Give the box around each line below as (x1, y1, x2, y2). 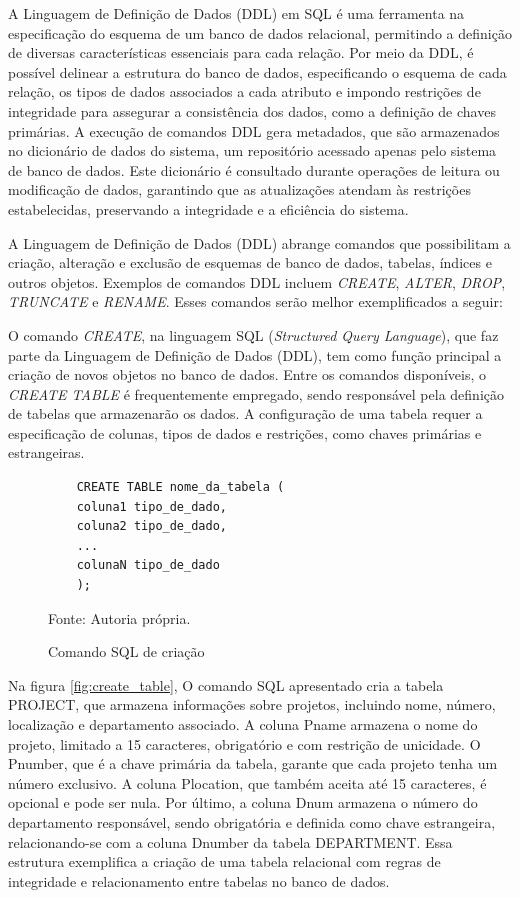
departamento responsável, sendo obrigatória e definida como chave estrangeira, (8, 811, 496, 832)
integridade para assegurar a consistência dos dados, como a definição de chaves (8, 100, 496, 121)
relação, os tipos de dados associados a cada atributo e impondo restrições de (8, 81, 481, 102)
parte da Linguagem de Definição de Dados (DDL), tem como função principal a (8, 344, 502, 365)
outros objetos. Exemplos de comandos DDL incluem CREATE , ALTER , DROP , (8, 271, 506, 292)
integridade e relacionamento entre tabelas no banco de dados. (8, 870, 390, 891)
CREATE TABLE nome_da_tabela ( (76, 480, 285, 495)
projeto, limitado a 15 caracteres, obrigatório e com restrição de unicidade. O (8, 733, 481, 754)
